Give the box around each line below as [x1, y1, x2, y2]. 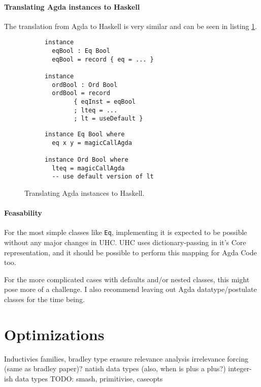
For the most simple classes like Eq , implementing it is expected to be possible [4, 227, 247, 237]
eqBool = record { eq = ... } [52, 55, 154, 63]
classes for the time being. [4, 293, 85, 304]
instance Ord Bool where [45, 156, 128, 163]
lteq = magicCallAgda [52, 164, 125, 172]
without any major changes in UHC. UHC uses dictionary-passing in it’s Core [4, 236, 246, 247]
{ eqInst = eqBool [74, 98, 136, 105]
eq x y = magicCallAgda [52, 139, 132, 146]
